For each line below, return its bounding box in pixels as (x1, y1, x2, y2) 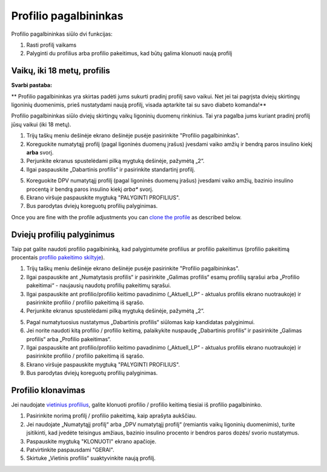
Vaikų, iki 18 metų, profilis (11, 65, 110, 76)
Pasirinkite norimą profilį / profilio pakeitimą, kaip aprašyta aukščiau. (26, 412, 197, 419)
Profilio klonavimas (11, 385, 86, 395)
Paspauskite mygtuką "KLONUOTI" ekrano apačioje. (26, 437, 157, 445)
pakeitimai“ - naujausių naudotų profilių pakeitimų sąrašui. (26, 282, 171, 289)
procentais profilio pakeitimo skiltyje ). (11, 254, 105, 261)
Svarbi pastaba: (11, 82, 53, 89)
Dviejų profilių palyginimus (11, 229, 115, 239)
